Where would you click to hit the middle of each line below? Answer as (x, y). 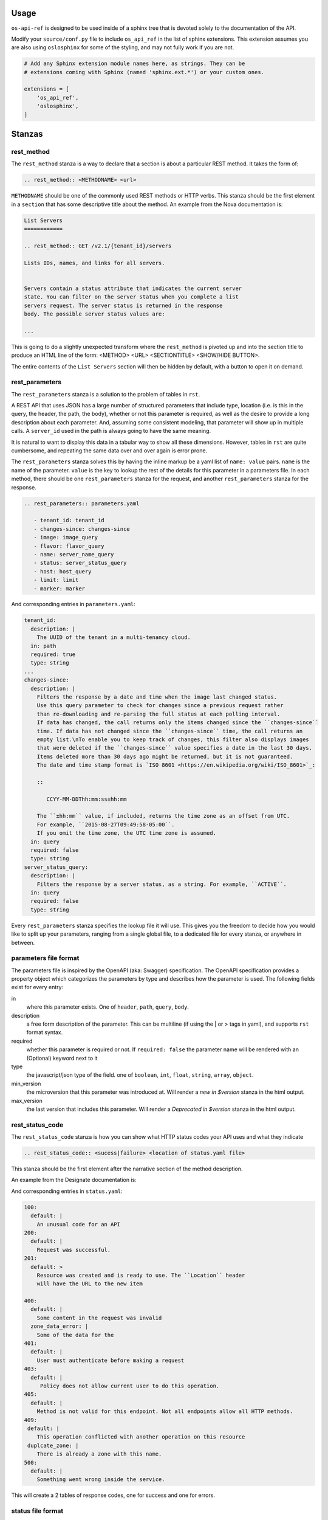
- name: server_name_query (74, 554)
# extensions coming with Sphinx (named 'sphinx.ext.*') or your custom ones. (144, 72)
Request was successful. (74, 1250)
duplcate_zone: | (53, 1445)
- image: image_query (66, 537)
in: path (43, 646)
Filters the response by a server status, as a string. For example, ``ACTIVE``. (162, 884)
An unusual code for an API (79, 1224)
